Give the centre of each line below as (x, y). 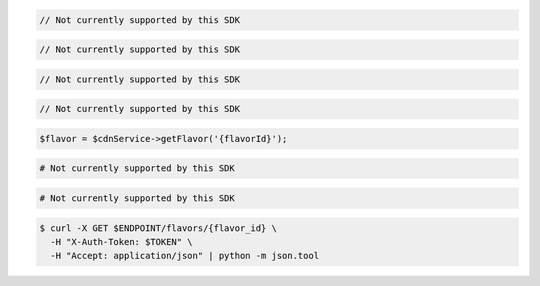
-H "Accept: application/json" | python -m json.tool (185, 256)
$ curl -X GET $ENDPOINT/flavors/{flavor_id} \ (158, 228)
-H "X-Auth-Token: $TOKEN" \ (122, 242)
